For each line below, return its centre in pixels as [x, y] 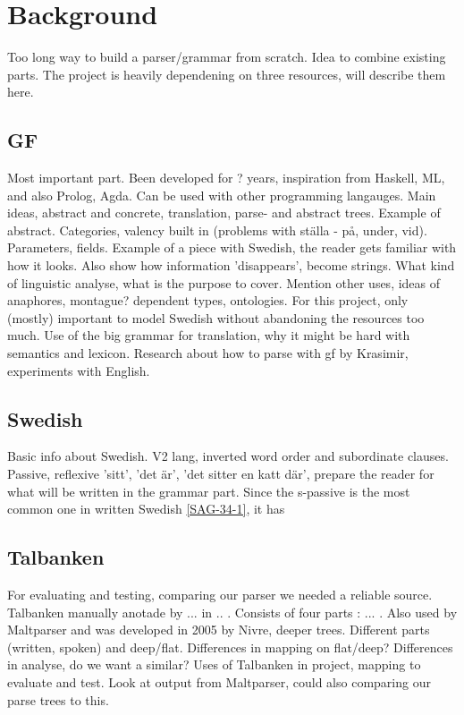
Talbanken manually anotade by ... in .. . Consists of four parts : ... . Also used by [232, 612]
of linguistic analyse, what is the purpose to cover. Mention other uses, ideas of [224, 282]
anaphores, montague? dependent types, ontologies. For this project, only [208, 300]
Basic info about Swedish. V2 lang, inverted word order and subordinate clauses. [228, 456]
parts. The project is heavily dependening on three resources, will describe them [227, 74]
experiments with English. [79, 370]
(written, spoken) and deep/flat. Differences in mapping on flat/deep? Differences [230, 647]
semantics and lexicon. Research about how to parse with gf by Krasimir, [208, 353]
